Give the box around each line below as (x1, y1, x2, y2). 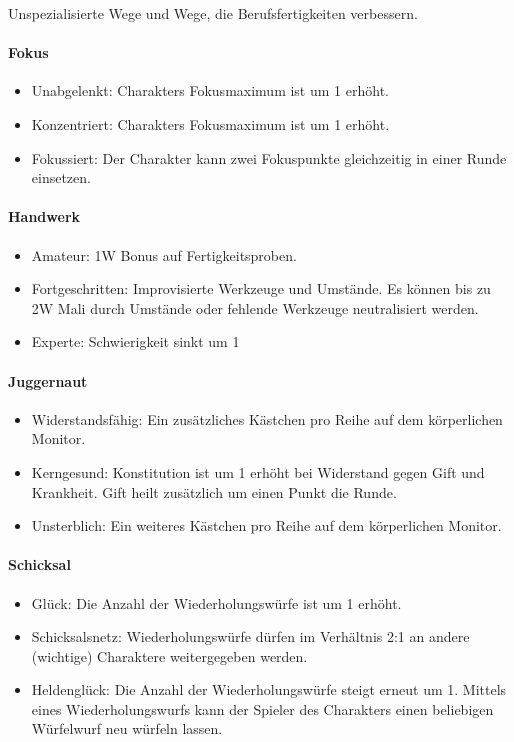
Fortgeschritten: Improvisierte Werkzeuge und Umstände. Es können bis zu (31, 278, 491, 299)
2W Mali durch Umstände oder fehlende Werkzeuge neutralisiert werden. (31, 297, 479, 318)
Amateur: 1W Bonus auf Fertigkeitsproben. (31, 244, 297, 265)
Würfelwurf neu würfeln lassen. (31, 718, 223, 739)
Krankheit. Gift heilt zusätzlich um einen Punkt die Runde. (31, 481, 397, 502)
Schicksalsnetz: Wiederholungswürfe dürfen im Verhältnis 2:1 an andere (31, 626, 470, 647)
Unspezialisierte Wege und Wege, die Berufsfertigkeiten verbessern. (8, 3, 418, 23)
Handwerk (8, 206, 81, 227)
